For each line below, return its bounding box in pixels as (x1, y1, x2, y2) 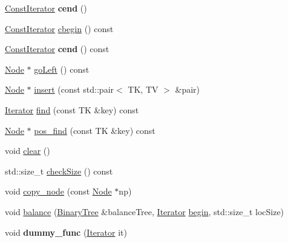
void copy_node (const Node (5, 185, 112, 198)
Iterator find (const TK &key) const (5, 103, 139, 116)
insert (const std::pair (34, 83, 114, 96)
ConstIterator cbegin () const (5, 22, 114, 35)
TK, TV (128, 83, 159, 96)
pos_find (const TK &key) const (34, 124, 155, 136)
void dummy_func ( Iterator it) (5, 225, 127, 238)
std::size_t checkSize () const (5, 164, 113, 177)
